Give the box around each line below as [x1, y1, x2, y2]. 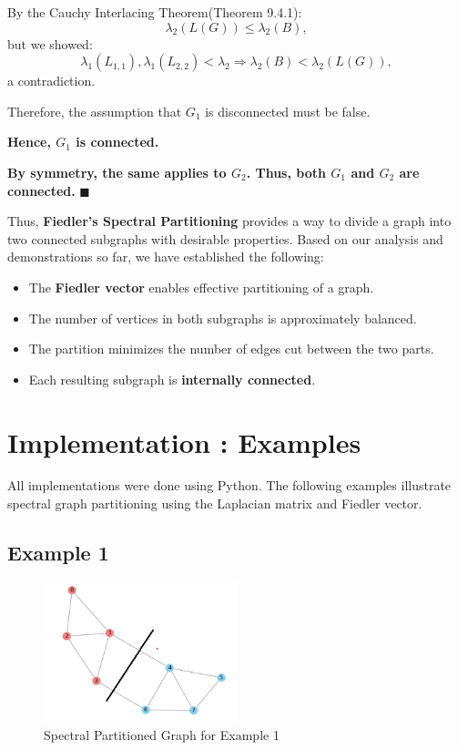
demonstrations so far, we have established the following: [7, 247, 324, 266]
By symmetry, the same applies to [7, 162, 227, 181]
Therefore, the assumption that [7, 101, 182, 120]
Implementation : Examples [7, 423, 361, 460]
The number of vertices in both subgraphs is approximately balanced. [28, 308, 417, 327]
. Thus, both [246, 162, 326, 181]
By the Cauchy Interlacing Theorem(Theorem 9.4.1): [7, 3, 302, 21]
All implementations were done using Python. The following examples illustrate [7, 476, 452, 495]
